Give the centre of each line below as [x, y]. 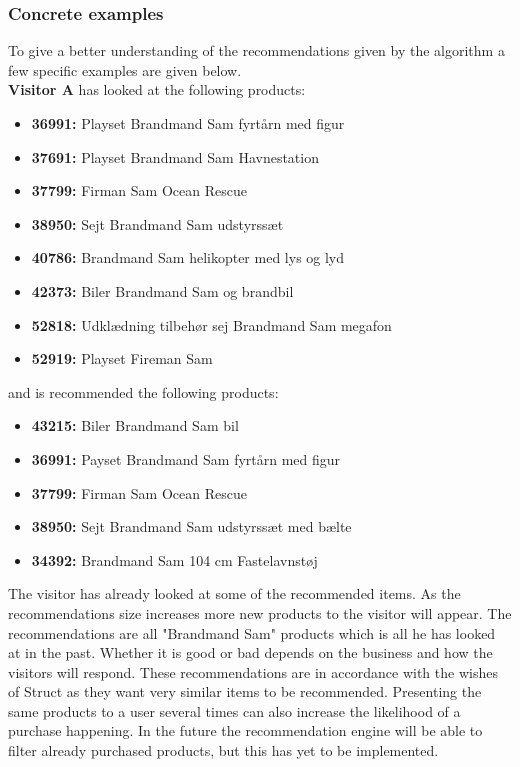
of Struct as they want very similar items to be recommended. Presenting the [245, 691]
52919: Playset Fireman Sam [122, 358]
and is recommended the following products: [143, 391]
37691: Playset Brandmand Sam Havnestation [175, 156]
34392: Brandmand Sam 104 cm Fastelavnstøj [174, 559]
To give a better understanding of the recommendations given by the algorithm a [256, 50]
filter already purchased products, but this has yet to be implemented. [223, 750]
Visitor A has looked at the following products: [157, 89]
